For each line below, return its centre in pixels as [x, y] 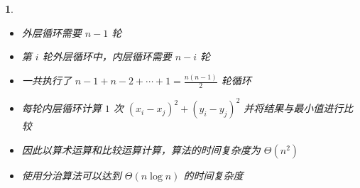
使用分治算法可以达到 [71, 176]
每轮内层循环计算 [61, 108]
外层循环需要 [51, 32]
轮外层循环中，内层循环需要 [107, 56]
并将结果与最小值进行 [294, 108]
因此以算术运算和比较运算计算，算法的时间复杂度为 [141, 150]
